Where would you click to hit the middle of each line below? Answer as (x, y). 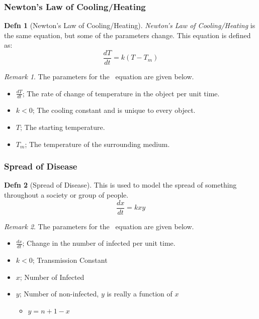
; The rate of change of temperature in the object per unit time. (121, 93)
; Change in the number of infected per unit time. (99, 243)
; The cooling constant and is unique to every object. (114, 110)
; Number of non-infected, (59, 294)
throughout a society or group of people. (66, 195)
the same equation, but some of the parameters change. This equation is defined (127, 35)
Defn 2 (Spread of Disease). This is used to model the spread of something (120, 185)
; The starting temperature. (62, 127)
